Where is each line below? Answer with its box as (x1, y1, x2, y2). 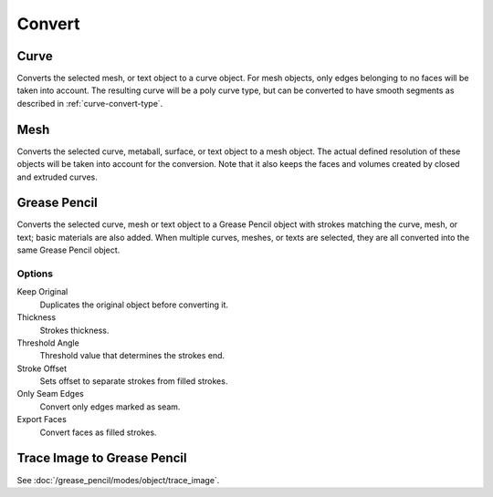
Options (16, 267, 54, 280)
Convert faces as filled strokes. (39, 427, 157, 438)
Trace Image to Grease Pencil (16, 450, 187, 466)
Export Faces (16, 414, 68, 425)
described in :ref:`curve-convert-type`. (16, 98, 163, 109)
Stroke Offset (16, 363, 68, 374)
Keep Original (16, 286, 68, 297)
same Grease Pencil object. (16, 244, 121, 255)
